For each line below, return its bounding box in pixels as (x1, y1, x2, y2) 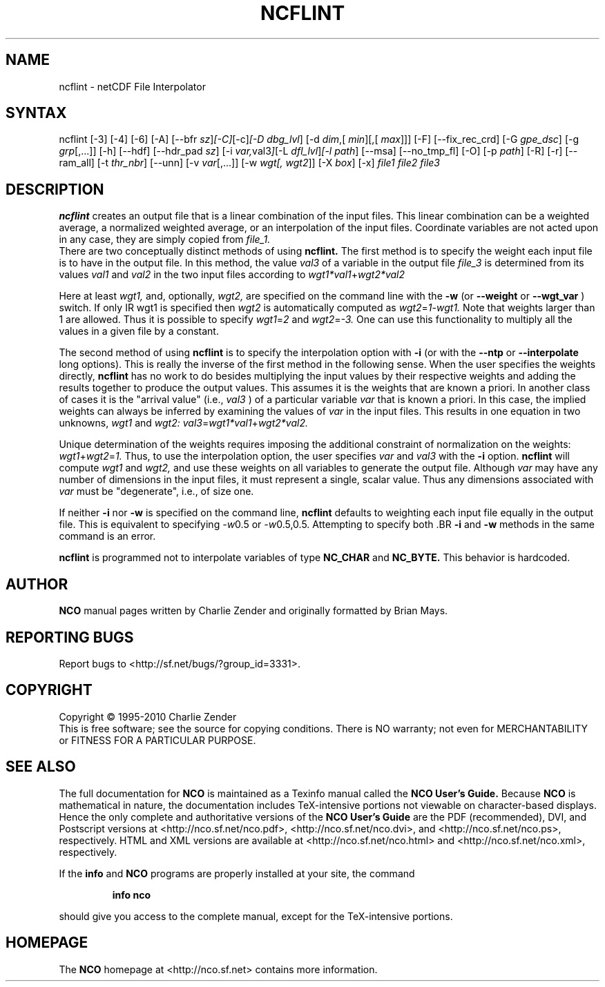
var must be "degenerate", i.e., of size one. (59, 485, 254, 498)
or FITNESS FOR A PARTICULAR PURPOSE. (59, 734, 256, 746)
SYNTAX (6, 104, 67, 122)
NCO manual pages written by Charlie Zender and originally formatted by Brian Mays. (59, 605, 448, 617)
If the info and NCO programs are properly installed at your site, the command (59, 867, 415, 879)
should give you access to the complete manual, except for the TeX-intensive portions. (59, 910, 453, 922)
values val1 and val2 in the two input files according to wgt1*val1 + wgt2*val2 (59, 268, 405, 281)
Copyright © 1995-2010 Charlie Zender (59, 710, 237, 723)
